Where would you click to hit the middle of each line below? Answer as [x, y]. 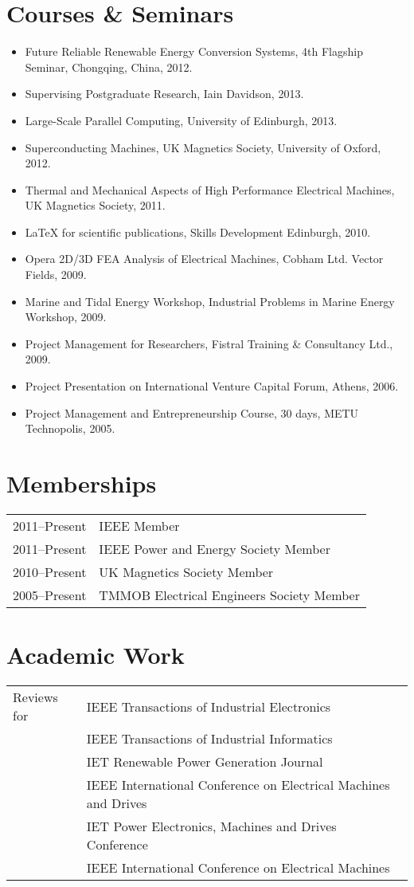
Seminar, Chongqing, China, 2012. [109, 67]
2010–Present [50, 571]
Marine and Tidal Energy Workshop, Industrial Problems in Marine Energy [210, 301]
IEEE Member [139, 525]
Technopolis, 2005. [70, 428]
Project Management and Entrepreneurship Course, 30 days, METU [192, 412]
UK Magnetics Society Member [186, 571]
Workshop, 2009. [66, 317]
